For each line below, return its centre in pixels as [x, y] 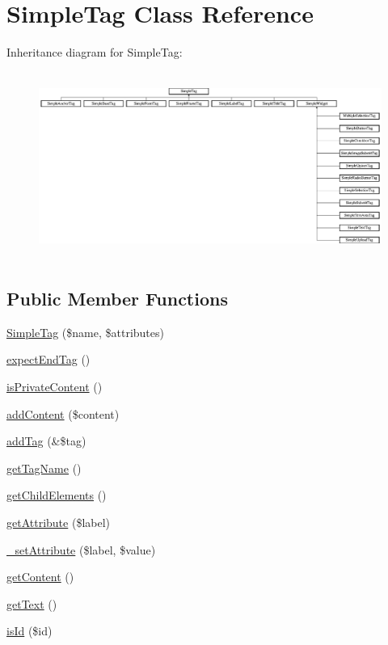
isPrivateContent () [55, 387]
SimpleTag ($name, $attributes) [85, 332]
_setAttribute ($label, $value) [81, 549]
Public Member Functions [117, 299]
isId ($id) [30, 631]
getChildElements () [57, 495]
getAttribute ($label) [59, 523]
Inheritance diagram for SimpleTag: [95, 52]
